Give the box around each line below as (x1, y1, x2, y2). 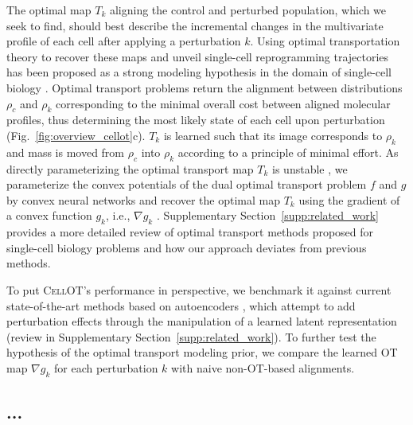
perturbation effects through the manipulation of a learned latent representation (6, 313, 397, 329)
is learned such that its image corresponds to (163, 127, 383, 143)
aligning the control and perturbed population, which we (109, 2, 387, 18)
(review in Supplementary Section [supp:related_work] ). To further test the (6, 328, 376, 345)
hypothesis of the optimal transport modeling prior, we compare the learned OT (6, 344, 398, 361)
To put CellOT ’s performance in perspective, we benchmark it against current (6, 281, 392, 298)
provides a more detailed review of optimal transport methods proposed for (6, 224, 374, 240)
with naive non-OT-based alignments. (171, 359, 355, 376)
